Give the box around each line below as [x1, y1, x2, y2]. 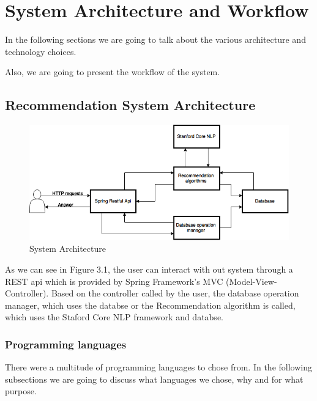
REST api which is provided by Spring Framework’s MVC [5, 274, 223, 287]
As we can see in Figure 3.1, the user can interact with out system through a [5, 263, 293, 276]
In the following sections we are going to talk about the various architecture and [5, 33, 306, 46]
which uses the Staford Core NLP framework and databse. [5, 311, 223, 323]
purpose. [5, 384, 37, 397]
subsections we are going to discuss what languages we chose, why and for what [5, 372, 304, 385]
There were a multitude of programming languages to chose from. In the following [5, 361, 312, 373]
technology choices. [5, 45, 76, 57]
